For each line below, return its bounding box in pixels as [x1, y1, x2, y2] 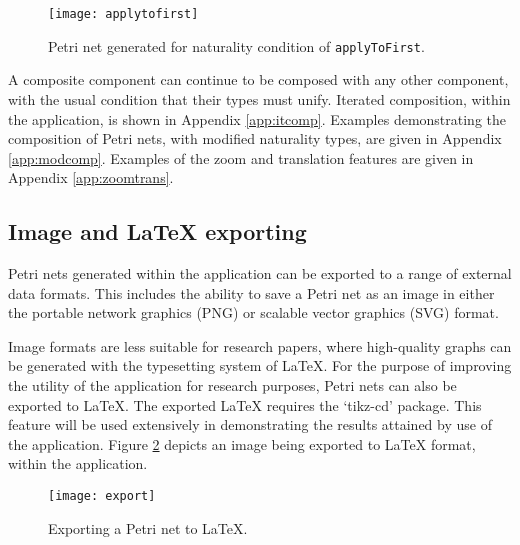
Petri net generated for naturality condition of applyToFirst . [48, 35, 425, 56]
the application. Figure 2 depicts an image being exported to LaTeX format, [8, 433, 476, 454]
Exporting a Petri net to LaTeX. [48, 517, 248, 538]
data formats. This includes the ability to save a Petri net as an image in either [8, 282, 495, 303]
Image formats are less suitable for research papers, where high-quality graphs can [8, 335, 512, 356]
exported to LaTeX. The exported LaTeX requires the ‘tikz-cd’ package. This [8, 394, 482, 415]
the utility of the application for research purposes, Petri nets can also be [8, 375, 457, 396]
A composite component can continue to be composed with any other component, [8, 69, 509, 90]
